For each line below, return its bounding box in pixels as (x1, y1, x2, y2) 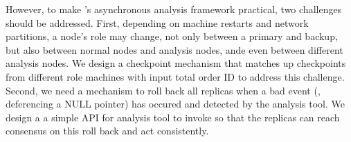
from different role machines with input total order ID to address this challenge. (6, 69, 345, 83)
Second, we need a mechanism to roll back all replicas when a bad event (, (6, 83, 321, 97)
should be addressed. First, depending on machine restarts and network (6, 15, 309, 30)
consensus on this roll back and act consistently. (6, 123, 209, 138)
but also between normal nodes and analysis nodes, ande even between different (6, 42, 343, 57)
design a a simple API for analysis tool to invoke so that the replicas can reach (6, 110, 340, 124)
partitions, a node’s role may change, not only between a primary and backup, (6, 29, 338, 43)
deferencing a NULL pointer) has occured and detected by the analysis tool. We (6, 97, 345, 111)
